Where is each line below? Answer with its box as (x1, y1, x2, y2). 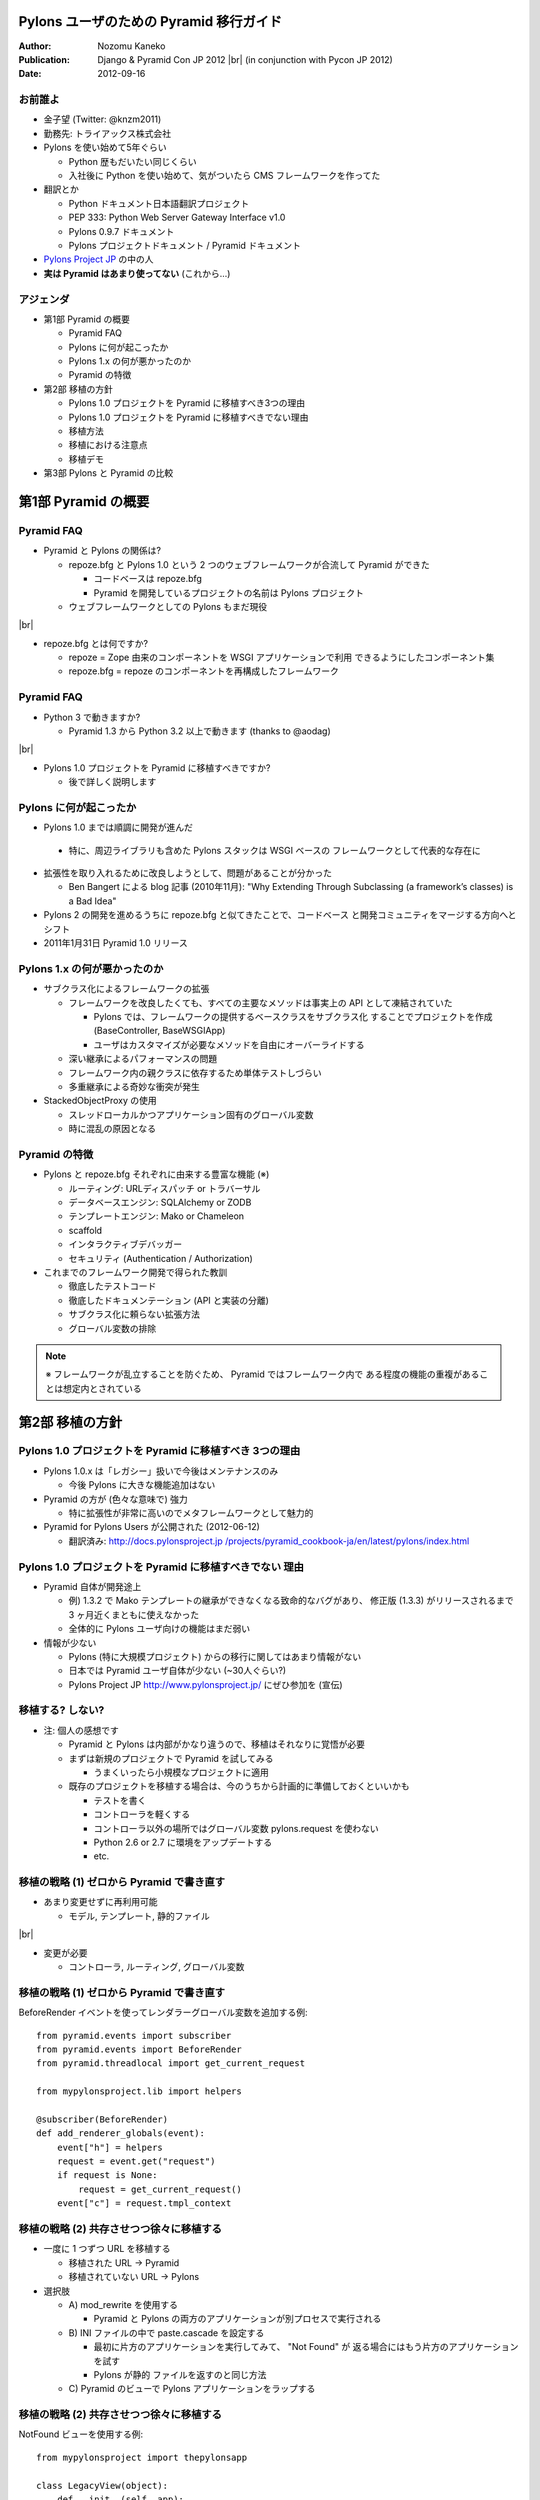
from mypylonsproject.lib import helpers (36, 2086, 242, 2097)
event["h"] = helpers (56, 2141, 164, 2153)
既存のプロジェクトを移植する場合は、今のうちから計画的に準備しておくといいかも (68, 1780, 410, 1792)
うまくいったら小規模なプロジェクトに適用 (93, 1766, 269, 1778)
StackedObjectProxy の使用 (43, 1095, 157, 1107)
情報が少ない (43, 1636, 97, 1649)
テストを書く (93, 1794, 147, 1806)
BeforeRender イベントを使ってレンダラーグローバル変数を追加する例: (18, 2006, 309, 2019)
